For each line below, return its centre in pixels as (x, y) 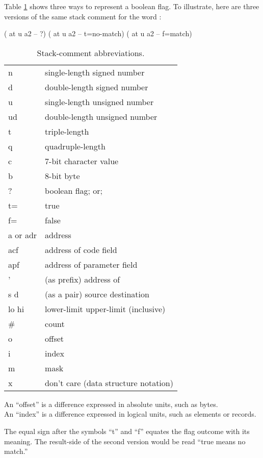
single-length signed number (95, 72)
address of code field (81, 249)
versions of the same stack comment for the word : (83, 16)
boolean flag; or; (74, 190)
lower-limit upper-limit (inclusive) (105, 309)
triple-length (67, 131)
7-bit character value (82, 161)
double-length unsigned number (101, 116)
